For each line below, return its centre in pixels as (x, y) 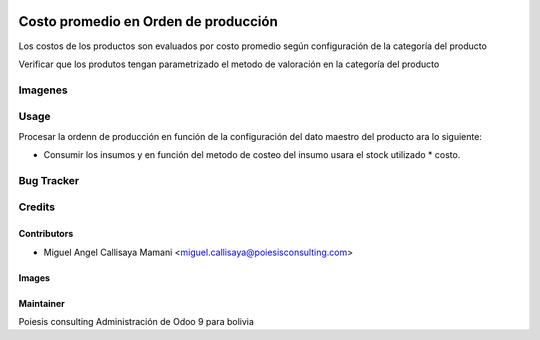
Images (34, 277)
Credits (36, 207)
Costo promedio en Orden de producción (148, 21)
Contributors (46, 234)
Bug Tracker (49, 180)
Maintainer (41, 303)
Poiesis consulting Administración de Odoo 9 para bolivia (136, 321)
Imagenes (43, 90)
